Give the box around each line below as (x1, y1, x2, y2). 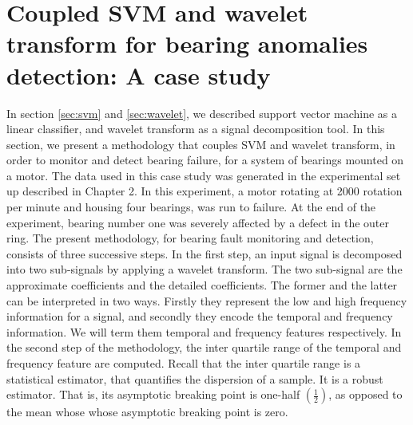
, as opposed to (328, 386, 403, 403)
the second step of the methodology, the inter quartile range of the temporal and (6, 339, 402, 356)
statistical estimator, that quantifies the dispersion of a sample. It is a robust (6, 370, 383, 387)
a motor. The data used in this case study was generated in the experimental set (6, 167, 401, 183)
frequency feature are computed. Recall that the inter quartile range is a (6, 355, 361, 371)
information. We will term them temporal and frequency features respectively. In (6, 323, 402, 340)
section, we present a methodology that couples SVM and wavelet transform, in (6, 136, 395, 152)
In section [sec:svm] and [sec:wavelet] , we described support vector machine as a (6, 104, 398, 121)
